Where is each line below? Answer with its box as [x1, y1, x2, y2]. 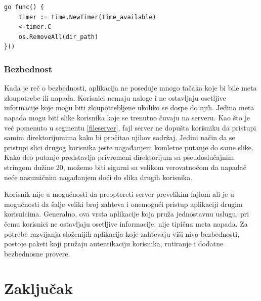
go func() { [4, 4, 44, 11]
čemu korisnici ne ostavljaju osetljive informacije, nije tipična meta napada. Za [4, 218, 248, 229]
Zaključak [4, 278, 73, 298]
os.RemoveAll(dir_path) [18, 33, 99, 40]
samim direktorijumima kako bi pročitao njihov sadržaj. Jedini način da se [4, 132, 235, 143]
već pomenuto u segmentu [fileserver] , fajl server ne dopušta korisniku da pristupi [4, 122, 256, 133]
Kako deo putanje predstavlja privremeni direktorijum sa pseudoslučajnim [4, 152, 234, 162]
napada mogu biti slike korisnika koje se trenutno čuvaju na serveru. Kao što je [4, 112, 250, 122]
